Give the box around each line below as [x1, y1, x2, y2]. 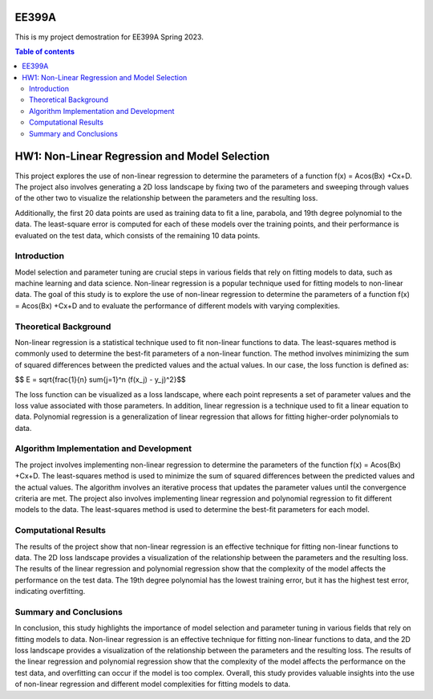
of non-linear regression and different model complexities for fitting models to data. [14, 679, 291, 689]
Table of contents [14, 47, 75, 56]
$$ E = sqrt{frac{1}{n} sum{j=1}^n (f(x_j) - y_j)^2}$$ [14, 375, 186, 384]
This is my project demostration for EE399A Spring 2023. [14, 32, 204, 42]
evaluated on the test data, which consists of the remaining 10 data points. [14, 230, 261, 240]
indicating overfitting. [14, 587, 86, 596]
